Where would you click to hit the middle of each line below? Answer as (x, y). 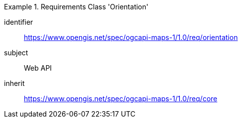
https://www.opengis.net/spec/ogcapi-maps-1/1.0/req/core (121, 99)
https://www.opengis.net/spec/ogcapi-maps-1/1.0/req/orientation (131, 37)
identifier (19, 22)
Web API (38, 68)
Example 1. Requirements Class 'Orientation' (76, 7)
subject (16, 53)
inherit (14, 83)
